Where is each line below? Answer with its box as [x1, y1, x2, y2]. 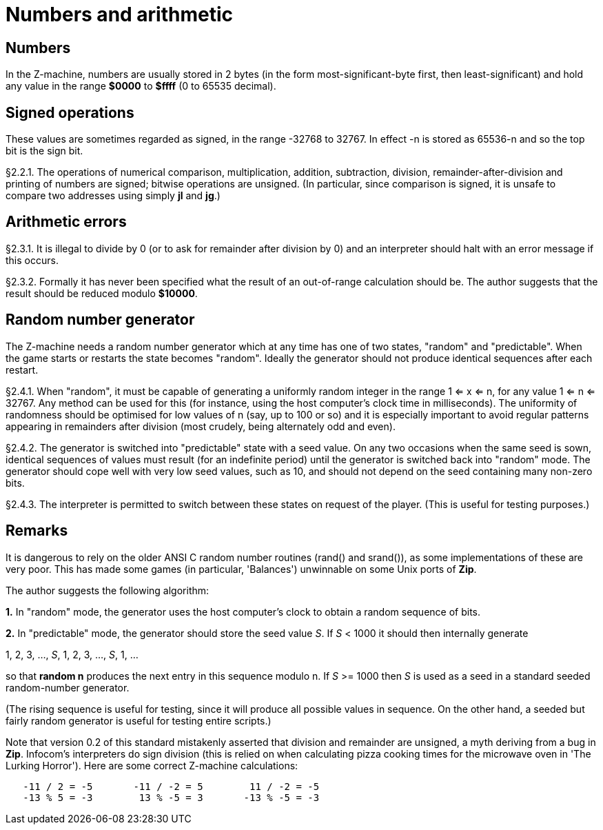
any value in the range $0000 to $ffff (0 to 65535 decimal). [6, 80, 276, 92]
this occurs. [6, 254, 59, 266]
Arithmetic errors [6, 213, 127, 231]
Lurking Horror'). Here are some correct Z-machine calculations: [6, 759, 298, 771]
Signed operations [6, 103, 134, 121]
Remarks [6, 522, 68, 540]
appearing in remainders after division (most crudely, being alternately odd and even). [6, 420, 396, 432]
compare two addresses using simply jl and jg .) [6, 190, 221, 202]
